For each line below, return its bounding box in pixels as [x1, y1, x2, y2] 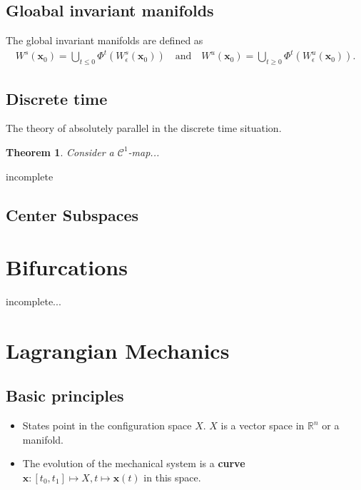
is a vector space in [220, 418, 305, 433]
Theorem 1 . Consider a [6, 144, 114, 159]
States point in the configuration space [22, 418, 192, 433]
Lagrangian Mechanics [6, 335, 230, 364]
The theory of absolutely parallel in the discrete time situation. [6, 121, 282, 136]
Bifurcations [6, 252, 128, 282]
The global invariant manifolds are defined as [6, 33, 203, 48]
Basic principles [6, 384, 124, 407]
